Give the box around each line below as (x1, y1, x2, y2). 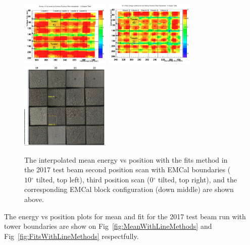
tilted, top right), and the (158, 174, 237, 184)
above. (24, 193, 44, 204)
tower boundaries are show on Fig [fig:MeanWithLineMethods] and (4, 221, 212, 231)
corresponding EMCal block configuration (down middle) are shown (24, 184, 234, 194)
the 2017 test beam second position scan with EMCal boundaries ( (24, 164, 231, 175)
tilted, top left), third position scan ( (36, 174, 150, 184)
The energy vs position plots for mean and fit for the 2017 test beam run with (4, 211, 246, 221)
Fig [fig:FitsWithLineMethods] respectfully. (4, 230, 139, 241)
